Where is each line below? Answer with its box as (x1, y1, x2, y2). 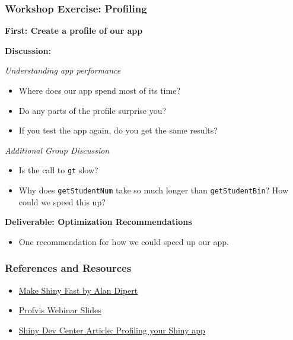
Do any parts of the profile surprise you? (18, 104, 167, 116)
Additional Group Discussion (5, 144, 110, 156)
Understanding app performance (5, 64, 121, 77)
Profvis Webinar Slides (18, 304, 101, 316)
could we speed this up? (18, 195, 106, 208)
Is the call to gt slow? (18, 164, 98, 176)
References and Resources (5, 260, 132, 275)
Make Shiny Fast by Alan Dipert (18, 284, 138, 296)
